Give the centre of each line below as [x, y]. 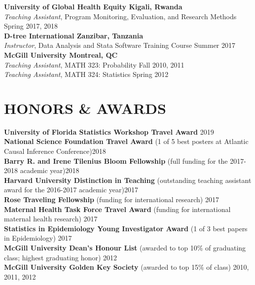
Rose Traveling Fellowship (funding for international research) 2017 [111, 199]
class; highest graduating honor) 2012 [61, 257]
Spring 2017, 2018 [31, 26]
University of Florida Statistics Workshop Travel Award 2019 [109, 131]
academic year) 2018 [50, 170]
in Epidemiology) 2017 [38, 238]
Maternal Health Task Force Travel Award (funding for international [117, 209]
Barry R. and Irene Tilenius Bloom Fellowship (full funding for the [116, 160]
